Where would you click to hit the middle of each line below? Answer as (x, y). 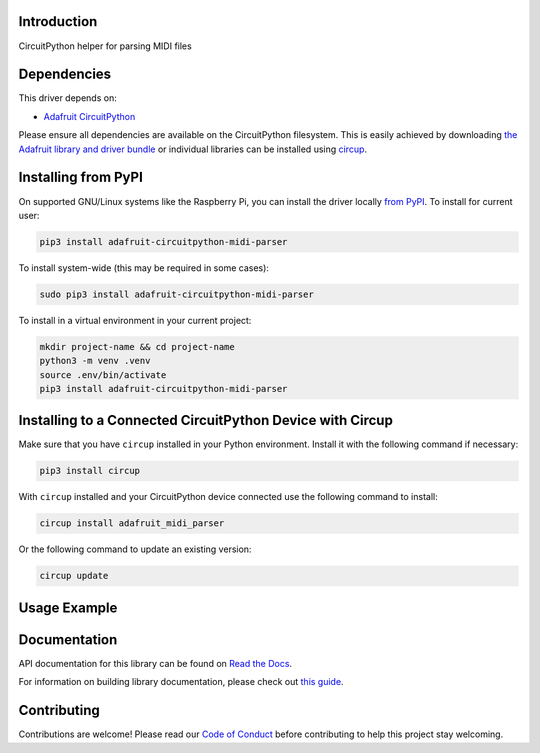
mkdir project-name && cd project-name (137, 346)
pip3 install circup (89, 471)
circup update (74, 576)
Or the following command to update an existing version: (135, 549)
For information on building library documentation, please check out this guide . (181, 682)
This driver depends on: (67, 98)
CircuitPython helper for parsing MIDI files (105, 46)
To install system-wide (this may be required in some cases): (144, 267)
